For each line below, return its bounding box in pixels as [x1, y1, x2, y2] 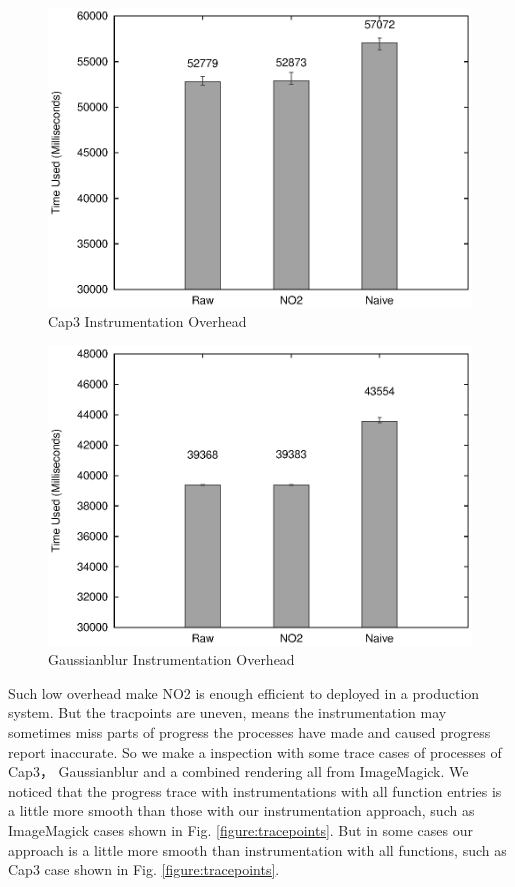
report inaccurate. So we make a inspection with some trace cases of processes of [8, 741, 502, 762]
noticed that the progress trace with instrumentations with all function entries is [8, 780, 502, 801]
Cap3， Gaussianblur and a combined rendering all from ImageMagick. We [8, 761, 469, 782]
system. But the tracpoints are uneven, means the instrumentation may [8, 702, 447, 723]
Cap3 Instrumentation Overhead [48, 311, 247, 332]
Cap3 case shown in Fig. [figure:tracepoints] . [8, 859, 280, 880]
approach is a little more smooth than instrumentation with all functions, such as [8, 839, 507, 860]
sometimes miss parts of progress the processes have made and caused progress [8, 721, 491, 742]
